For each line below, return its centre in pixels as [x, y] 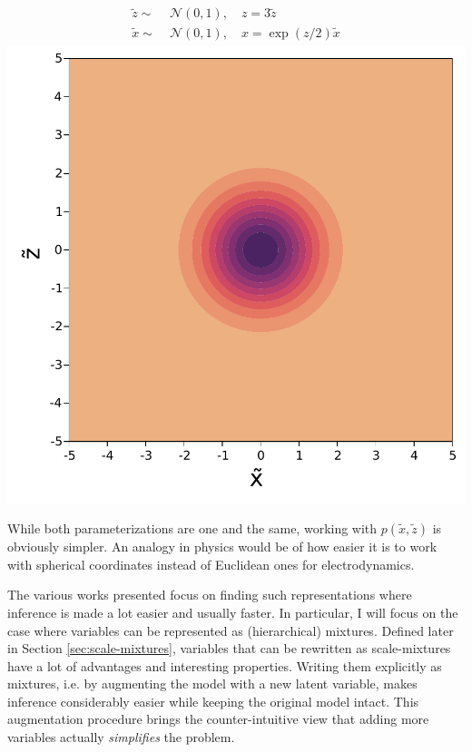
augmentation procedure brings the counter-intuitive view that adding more [218, 719]
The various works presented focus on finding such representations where [210, 595]
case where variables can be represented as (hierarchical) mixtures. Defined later [231, 630]
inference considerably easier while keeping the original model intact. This [213, 701]
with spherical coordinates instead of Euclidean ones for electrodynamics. [211, 564]
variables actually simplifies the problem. [121, 737]
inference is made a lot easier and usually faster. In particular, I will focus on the [233, 612]
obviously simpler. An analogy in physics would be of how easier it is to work [222, 547]
